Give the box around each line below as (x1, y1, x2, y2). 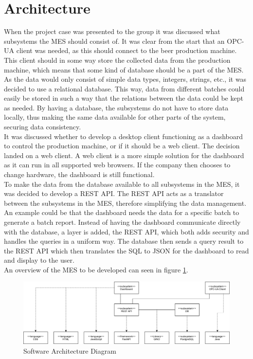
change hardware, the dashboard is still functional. (4, 169, 155, 179)
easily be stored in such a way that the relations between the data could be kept (4, 93, 243, 103)
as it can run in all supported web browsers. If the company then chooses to (4, 160, 231, 170)
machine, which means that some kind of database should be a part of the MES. (4, 64, 244, 74)
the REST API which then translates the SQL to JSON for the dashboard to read (4, 245, 249, 255)
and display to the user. (4, 255, 74, 265)
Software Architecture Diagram (23, 345, 116, 356)
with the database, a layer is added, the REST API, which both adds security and (4, 226, 249, 236)
